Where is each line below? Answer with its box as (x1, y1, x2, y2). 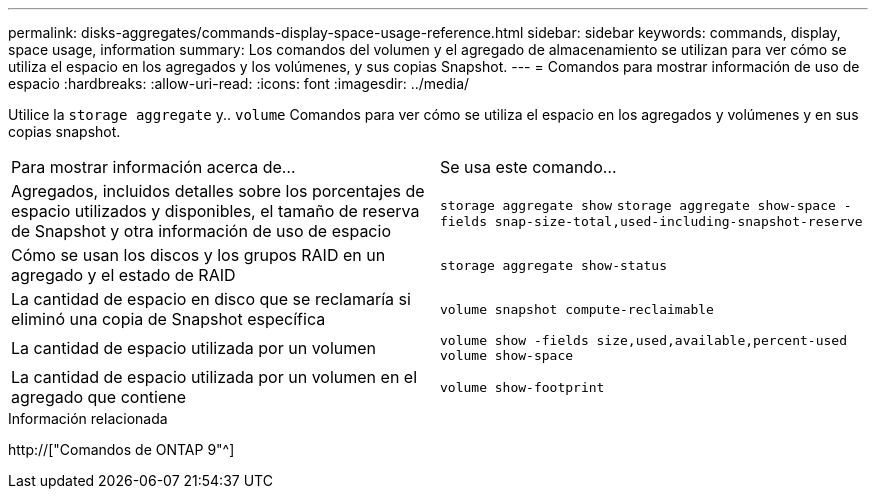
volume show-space (440, 348, 574, 363)
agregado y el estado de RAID (11, 265, 236, 285)
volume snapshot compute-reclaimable (440, 301, 714, 317)
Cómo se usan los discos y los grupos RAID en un (11, 245, 386, 265)
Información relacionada (8, 410, 168, 427)
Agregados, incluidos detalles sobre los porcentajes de (11, 181, 425, 201)
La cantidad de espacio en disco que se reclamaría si (11, 289, 411, 309)
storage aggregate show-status (440, 257, 667, 273)
